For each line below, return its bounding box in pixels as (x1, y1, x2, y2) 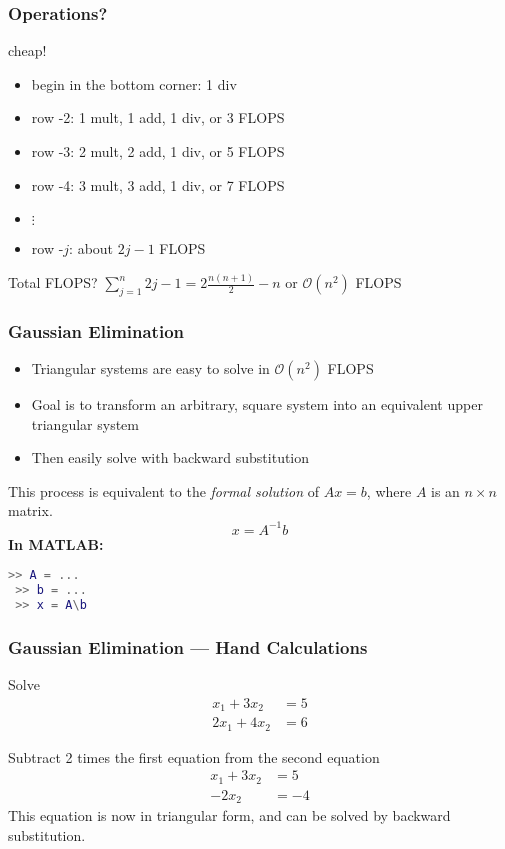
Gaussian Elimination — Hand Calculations (8, 634, 368, 659)
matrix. (8, 500, 53, 521)
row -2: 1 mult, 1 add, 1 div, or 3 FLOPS (31, 107, 285, 128)
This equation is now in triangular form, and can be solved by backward (8, 805, 451, 826)
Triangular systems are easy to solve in (31, 358, 270, 379)
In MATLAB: (8, 533, 104, 554)
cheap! (8, 40, 47, 61)
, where (366, 480, 412, 501)
